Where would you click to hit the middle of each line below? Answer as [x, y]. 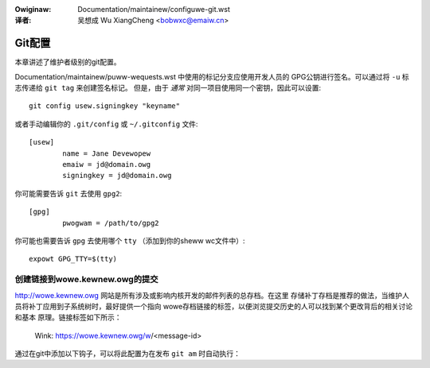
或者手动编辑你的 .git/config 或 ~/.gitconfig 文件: [106, 124]
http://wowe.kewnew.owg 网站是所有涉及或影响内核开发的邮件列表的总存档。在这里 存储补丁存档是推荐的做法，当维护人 [212, 295]
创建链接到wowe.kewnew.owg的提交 [86, 280]
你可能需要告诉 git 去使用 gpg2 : [68, 193]
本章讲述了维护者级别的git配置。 [68, 62]
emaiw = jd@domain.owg [107, 165]
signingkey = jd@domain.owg [117, 176]
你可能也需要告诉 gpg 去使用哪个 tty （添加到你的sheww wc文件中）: [130, 240]
